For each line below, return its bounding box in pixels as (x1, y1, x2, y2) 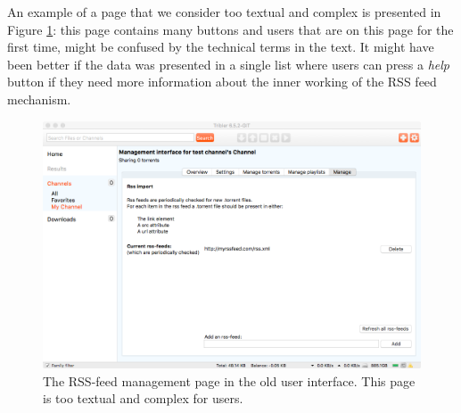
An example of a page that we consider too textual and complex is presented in (7, 3, 441, 21)
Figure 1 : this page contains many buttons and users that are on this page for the (7, 20, 454, 38)
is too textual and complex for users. (43, 389, 243, 408)
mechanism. (7, 89, 71, 108)
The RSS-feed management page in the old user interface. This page (43, 371, 416, 390)
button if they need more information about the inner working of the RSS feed (7, 72, 437, 91)
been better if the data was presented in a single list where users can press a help (7, 54, 450, 73)
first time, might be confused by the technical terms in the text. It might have (7, 37, 434, 56)
